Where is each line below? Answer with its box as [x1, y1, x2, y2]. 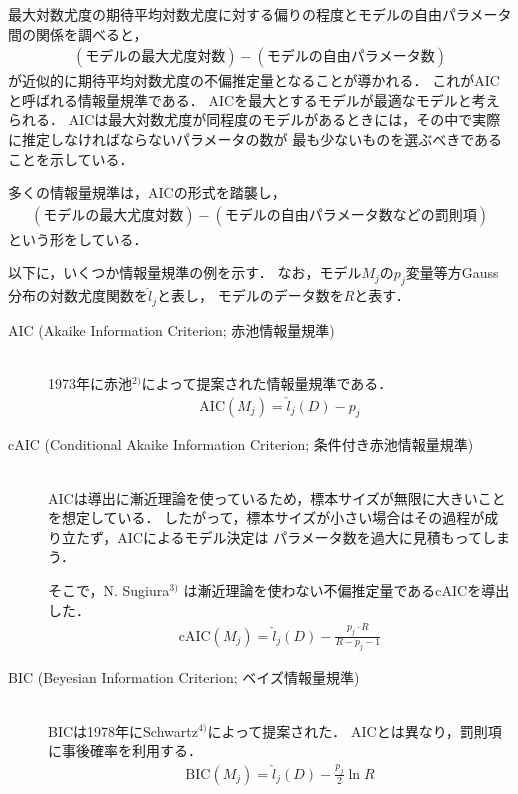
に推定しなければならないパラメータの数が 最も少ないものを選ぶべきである [8, 129, 503, 149]
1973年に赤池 [48, 372, 132, 393]
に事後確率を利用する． [48, 740, 202, 761]
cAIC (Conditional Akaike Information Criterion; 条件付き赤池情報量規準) [8, 434, 474, 455]
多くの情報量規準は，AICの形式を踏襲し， [8, 182, 286, 203]
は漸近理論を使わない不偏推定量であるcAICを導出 [183, 580, 510, 601]
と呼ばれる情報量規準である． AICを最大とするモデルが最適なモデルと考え [8, 89, 500, 110]
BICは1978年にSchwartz [48, 720, 198, 741]
